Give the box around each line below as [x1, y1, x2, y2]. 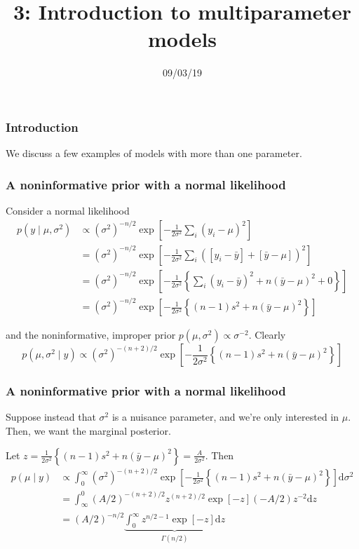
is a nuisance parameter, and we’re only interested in [111, 409, 339, 424]
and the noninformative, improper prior [6, 327, 176, 342]
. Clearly [248, 327, 286, 342]
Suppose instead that [6, 409, 96, 424]
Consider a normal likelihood [6, 203, 130, 218]
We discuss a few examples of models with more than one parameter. [6, 146, 302, 161]
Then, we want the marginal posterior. [6, 423, 171, 438]
